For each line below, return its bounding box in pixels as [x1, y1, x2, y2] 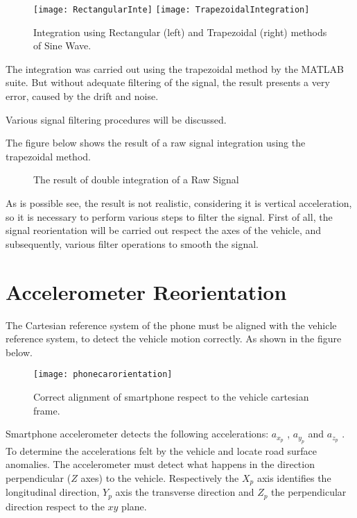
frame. [33, 403, 60, 417]
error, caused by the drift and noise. [6, 89, 159, 103]
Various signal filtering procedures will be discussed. [6, 112, 227, 126]
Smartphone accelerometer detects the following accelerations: [6, 426, 269, 441]
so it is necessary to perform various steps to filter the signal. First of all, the [6, 209, 333, 224]
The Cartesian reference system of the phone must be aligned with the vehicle [6, 317, 337, 332]
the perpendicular [271, 485, 347, 499]
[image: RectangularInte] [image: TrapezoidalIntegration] [33, 5, 310, 15]
